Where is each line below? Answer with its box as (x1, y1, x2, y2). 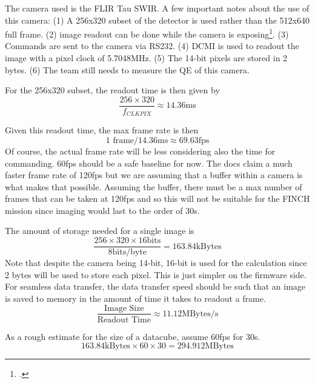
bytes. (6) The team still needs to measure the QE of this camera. (5, 63, 250, 76)
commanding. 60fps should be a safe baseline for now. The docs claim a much (5, 156, 293, 169)
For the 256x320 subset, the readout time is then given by (5, 84, 220, 96)
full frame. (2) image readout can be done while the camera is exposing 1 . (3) (5, 26, 289, 40)
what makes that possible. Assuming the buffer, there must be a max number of (5, 180, 302, 193)
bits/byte (112, 248, 147, 257)
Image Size (104, 304, 144, 313)
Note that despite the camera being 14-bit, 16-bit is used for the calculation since (5, 256, 307, 269)
